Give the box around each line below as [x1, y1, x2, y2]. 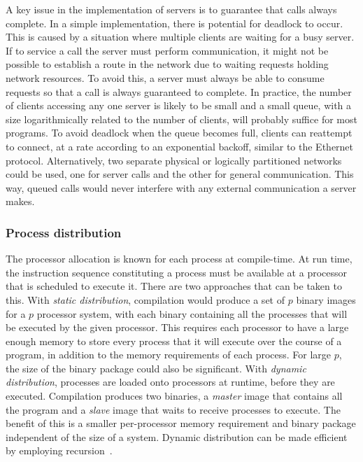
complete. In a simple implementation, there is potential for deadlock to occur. [6, 15, 343, 30]
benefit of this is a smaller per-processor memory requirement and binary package [6, 416, 356, 430]
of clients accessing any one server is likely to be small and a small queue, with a [6, 98, 352, 113]
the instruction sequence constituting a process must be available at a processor [6, 265, 348, 279]
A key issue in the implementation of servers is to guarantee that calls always [6, 2, 337, 16]
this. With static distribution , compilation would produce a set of [6, 292, 285, 307]
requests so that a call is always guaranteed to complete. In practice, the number [6, 84, 352, 99]
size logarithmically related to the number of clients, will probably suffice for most [6, 111, 357, 126]
